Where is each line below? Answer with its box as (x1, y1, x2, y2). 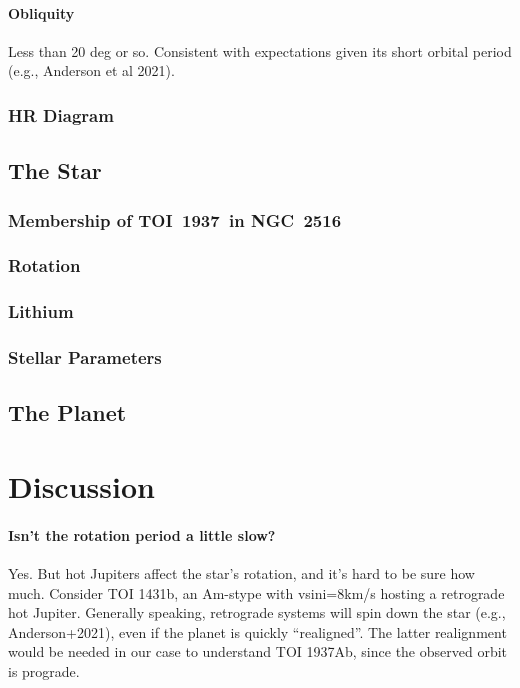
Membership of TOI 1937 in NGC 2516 (8, 207, 342, 232)
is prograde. (8, 660, 80, 681)
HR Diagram (8, 102, 114, 127)
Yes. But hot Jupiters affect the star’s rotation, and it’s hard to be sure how (8, 562, 475, 583)
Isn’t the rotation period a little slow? (8, 524, 276, 545)
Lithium (8, 299, 74, 324)
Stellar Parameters (8, 345, 162, 370)
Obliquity (8, 2, 75, 23)
